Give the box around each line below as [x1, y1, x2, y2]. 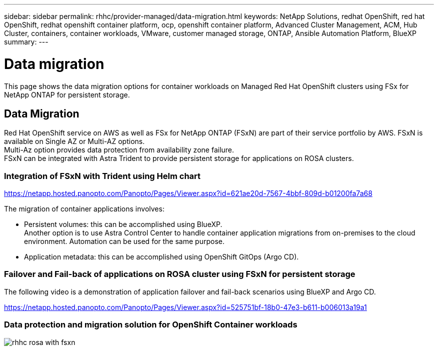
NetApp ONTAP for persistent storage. [4, 90, 130, 99]
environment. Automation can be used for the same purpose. [24, 237, 224, 246]
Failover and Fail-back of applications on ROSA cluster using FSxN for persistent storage [4, 269, 355, 279]
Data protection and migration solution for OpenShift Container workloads [4, 319, 297, 330]
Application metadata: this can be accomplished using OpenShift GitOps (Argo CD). [24, 252, 299, 261]
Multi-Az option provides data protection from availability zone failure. [4, 145, 234, 154]
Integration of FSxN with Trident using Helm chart [4, 170, 201, 181]
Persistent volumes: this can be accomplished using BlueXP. [24, 220, 222, 229]
